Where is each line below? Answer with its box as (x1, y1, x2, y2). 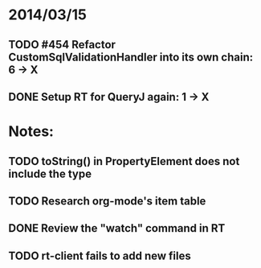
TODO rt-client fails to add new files (8, 249, 191, 262)
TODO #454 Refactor (8, 38, 116, 52)
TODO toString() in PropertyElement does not (8, 155, 240, 168)
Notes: (8, 122, 55, 141)
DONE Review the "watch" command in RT (8, 221, 226, 235)
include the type (8, 167, 92, 180)
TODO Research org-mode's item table (8, 194, 206, 208)
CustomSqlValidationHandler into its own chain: (8, 50, 254, 64)
